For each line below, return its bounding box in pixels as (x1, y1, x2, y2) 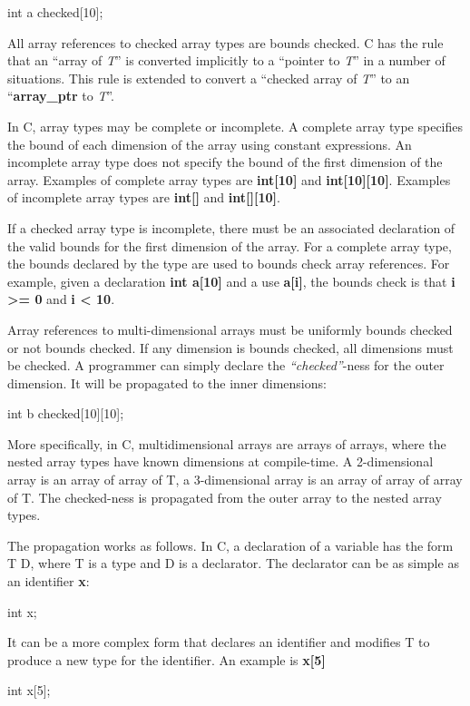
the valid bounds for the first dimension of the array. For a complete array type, (7, 236, 452, 255)
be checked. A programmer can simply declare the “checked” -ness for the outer (7, 356, 445, 375)
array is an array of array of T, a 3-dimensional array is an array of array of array (7, 470, 463, 489)
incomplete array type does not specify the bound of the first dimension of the (7, 152, 443, 172)
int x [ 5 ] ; (7, 681, 51, 700)
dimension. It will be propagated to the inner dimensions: (7, 373, 327, 392)
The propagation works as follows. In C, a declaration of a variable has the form (7, 535, 454, 554)
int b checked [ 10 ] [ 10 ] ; (7, 404, 124, 423)
